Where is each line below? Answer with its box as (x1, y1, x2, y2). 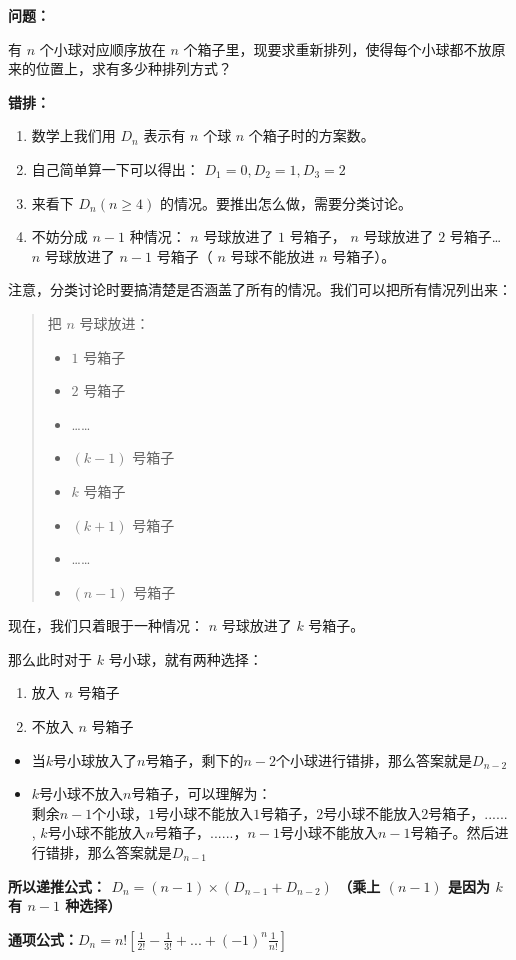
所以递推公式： (8, 875, 106, 896)
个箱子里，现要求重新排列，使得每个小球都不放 (183, 38, 492, 59)
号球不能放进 (230, 245, 315, 266)
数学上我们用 (31, 125, 116, 146)
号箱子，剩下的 (145, 749, 244, 770)
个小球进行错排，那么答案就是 (276, 749, 473, 770)
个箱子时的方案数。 (248, 125, 375, 146)
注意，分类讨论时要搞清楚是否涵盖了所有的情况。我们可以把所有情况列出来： (8, 279, 512, 300)
